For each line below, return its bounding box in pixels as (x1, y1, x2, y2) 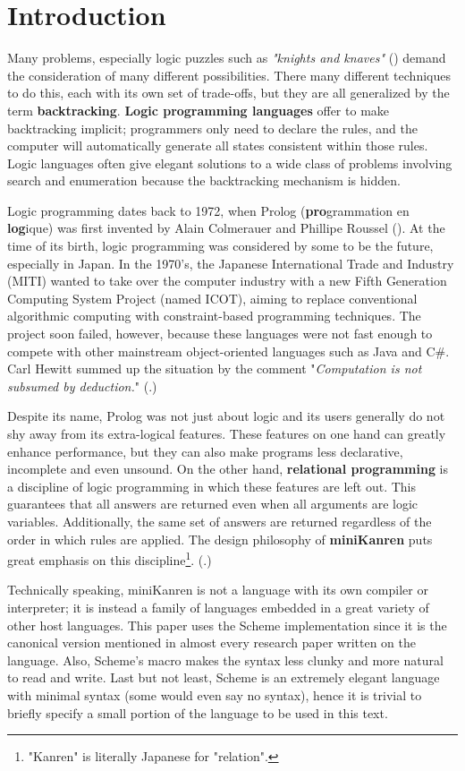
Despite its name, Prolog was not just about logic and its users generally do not (7, 407, 445, 425)
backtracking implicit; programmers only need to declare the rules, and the (7, 118, 418, 137)
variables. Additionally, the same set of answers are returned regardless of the (7, 511, 432, 530)
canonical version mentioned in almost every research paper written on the (7, 633, 417, 652)
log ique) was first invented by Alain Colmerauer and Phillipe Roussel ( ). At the (7, 218, 445, 237)
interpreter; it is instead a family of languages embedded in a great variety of (7, 598, 429, 616)
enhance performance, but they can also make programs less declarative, (7, 441, 403, 460)
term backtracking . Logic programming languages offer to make (7, 100, 390, 119)
